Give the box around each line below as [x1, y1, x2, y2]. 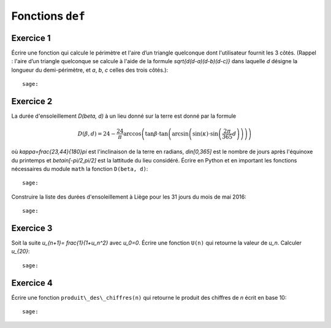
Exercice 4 [11, 278, 53, 288]
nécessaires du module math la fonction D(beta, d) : [11, 165, 148, 172]
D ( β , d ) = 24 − [77, 130, 116, 137]
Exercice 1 [11, 32, 51, 43]
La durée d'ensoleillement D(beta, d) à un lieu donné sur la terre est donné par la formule [11, 112, 236, 120]
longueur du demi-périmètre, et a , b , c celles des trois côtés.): [11, 66, 169, 74]
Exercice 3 [11, 223, 53, 233]
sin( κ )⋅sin [192, 130, 219, 137]
